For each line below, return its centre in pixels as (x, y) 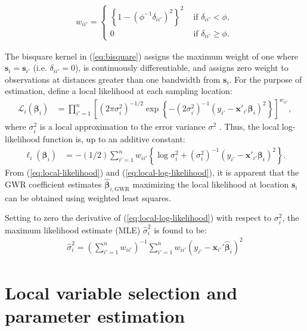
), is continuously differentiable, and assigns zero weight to (182, 68)
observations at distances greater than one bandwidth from (113, 79)
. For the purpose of (266, 79)
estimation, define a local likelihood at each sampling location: (119, 91)
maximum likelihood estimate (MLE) (73, 229)
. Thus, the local (249, 127)
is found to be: (180, 229)
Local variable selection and (121, 292)
